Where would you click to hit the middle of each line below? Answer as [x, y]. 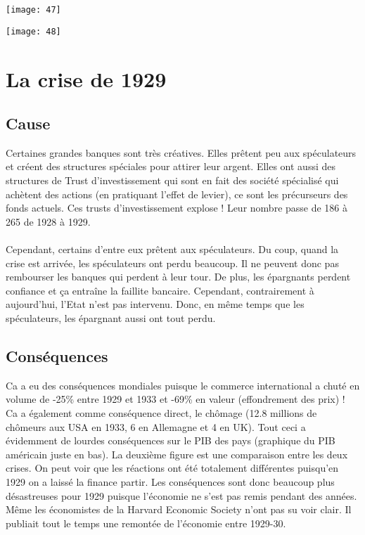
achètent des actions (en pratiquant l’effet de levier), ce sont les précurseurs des [177, 194]
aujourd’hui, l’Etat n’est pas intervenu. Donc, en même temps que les [155, 304]
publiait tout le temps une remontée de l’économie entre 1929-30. [146, 523]
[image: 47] [33, 10]
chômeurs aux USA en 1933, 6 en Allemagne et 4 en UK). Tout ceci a [156, 426]
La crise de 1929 [86, 78]
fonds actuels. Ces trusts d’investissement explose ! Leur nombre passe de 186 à [177, 208]
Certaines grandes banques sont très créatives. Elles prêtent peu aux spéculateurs [181, 152]
